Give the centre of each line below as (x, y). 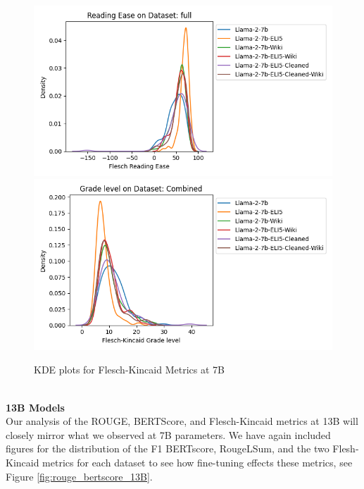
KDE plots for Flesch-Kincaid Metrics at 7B (129, 370)
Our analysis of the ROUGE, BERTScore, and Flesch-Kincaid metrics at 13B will (182, 421)
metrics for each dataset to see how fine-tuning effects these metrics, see (197, 462)
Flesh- (346, 448)
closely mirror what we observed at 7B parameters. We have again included (168, 434)
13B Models (35, 407)
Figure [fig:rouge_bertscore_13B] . (79, 476)
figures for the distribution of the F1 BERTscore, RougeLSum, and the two (168, 448)
